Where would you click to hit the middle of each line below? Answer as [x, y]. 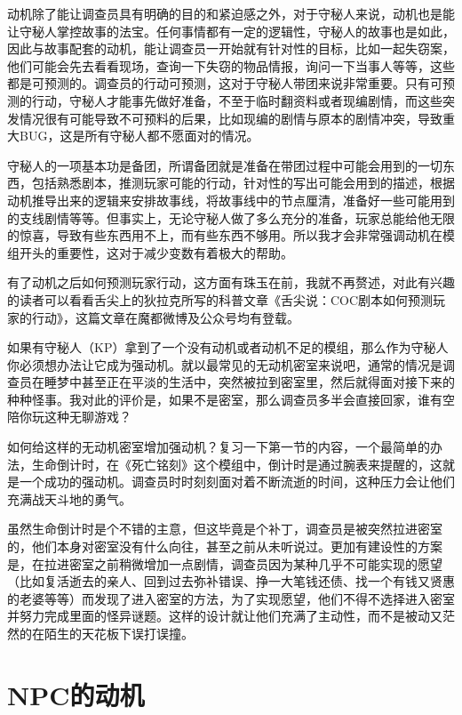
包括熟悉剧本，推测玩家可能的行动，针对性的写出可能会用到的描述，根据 [243, 183]
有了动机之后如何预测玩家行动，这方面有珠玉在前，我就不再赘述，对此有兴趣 [231, 282]
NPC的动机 [76, 694]
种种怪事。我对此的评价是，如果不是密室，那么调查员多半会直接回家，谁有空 [231, 399]
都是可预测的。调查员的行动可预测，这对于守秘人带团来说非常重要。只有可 [225, 83]
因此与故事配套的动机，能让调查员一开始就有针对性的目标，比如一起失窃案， [231, 48]
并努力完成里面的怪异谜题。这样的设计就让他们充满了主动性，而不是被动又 [225, 616]
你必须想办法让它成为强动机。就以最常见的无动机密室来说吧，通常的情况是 [225, 364]
